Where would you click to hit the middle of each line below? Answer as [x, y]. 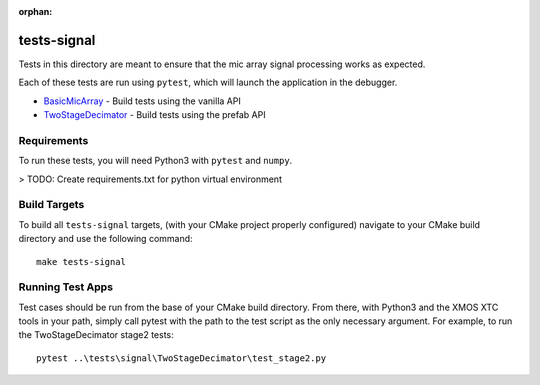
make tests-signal [81, 261]
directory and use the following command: [106, 239]
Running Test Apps [66, 287]
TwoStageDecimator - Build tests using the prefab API [154, 115]
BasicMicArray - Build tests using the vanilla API [142, 101]
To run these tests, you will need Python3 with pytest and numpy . [155, 161]
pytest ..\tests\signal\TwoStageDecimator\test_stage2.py [181, 358]
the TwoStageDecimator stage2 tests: [96, 335]
